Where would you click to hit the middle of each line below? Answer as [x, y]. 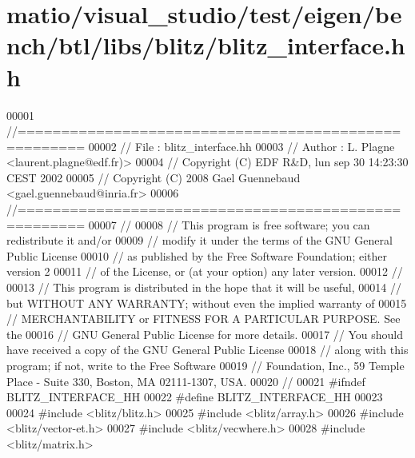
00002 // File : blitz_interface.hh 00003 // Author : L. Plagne [241, 146]
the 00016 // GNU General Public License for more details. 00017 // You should [205, 334]
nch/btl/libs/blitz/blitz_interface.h [206, 45]
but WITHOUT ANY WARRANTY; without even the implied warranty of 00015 [207, 303]
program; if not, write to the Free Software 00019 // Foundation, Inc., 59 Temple [206, 365]
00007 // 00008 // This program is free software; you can [229, 224]
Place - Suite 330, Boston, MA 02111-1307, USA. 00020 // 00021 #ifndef [186, 381]
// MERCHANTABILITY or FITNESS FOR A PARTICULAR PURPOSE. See [204, 319]
